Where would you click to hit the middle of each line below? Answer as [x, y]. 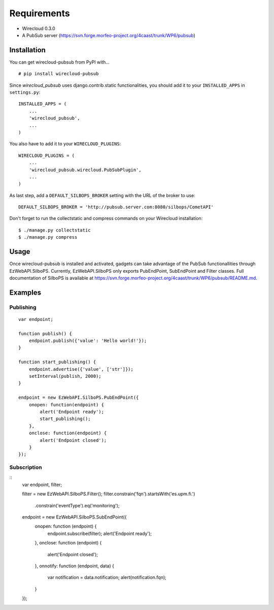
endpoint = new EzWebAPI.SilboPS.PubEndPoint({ [79, 398]
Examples [25, 292]
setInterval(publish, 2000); [65, 376]
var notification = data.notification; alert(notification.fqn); [107, 577]
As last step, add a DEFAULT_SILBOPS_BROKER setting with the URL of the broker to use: [102, 195]
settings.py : [25, 92]
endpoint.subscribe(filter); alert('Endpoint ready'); [100, 533]
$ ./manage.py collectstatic [55, 230]
